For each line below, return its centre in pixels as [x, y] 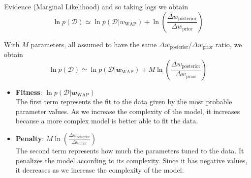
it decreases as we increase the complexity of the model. [100, 170]
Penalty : [30, 138]
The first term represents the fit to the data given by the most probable [124, 102]
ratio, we [229, 44]
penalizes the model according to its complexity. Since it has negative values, [131, 160]
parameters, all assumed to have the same [94, 44]
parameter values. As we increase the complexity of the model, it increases [128, 111]
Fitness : [29, 92]
